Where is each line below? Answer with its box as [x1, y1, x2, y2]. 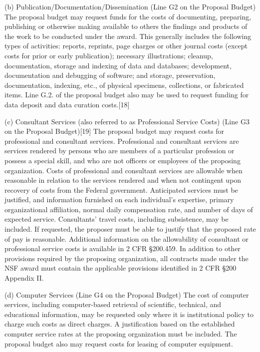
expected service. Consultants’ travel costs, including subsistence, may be [4, 214, 229, 224]
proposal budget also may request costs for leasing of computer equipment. [4, 338, 233, 349]
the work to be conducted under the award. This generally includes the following [4, 30, 252, 41]
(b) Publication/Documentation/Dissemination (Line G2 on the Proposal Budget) [4, 1, 256, 11]
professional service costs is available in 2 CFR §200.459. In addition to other [4, 243, 241, 254]
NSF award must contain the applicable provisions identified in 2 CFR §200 [4, 263, 237, 273]
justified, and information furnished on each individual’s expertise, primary [4, 194, 234, 205]
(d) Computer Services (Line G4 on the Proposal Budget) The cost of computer [4, 289, 249, 300]
